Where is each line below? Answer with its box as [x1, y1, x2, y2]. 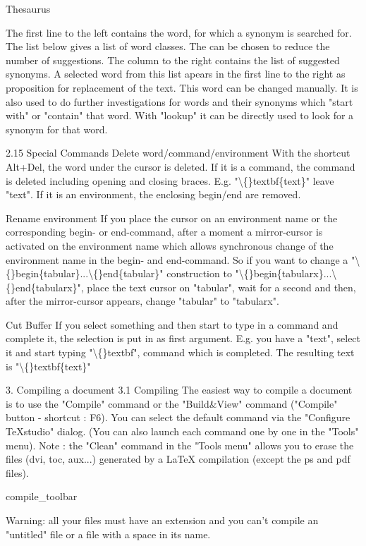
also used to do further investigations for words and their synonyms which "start [6, 94, 353, 109]
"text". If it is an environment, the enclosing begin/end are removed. [6, 187, 301, 202]
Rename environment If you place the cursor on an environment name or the [6, 210, 338, 225]
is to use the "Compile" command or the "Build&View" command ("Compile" [6, 396, 338, 411]
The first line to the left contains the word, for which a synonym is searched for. [6, 25, 352, 40]
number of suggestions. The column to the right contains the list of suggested [6, 52, 340, 67]
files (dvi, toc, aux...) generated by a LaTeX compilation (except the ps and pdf [6, 451, 350, 466]
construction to [166, 266, 232, 281]
